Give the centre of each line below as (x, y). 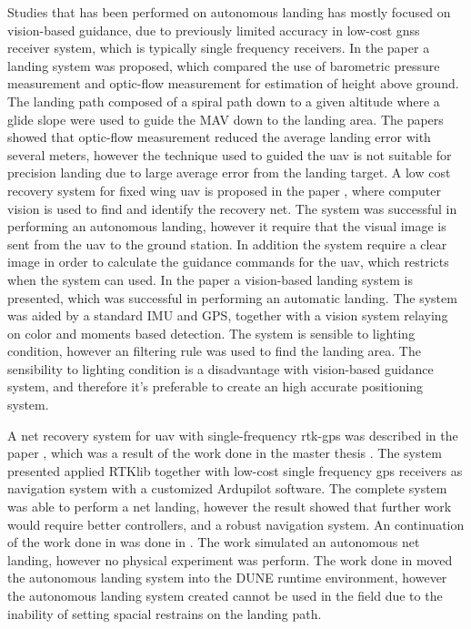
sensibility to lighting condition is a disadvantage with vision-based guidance (220, 368)
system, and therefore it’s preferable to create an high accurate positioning (215, 386)
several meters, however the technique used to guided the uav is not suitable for (230, 154)
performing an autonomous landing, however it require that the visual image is (227, 226)
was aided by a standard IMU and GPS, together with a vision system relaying (228, 315)
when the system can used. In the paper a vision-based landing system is (210, 279)
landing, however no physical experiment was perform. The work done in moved (230, 559)
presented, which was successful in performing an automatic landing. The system (232, 297)
